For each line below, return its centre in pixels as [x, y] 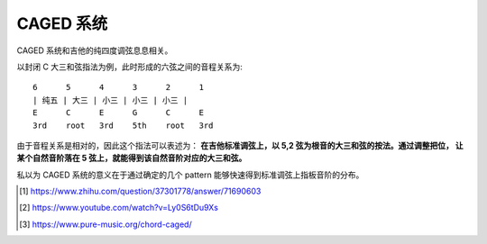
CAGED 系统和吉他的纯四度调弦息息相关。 [95, 50]
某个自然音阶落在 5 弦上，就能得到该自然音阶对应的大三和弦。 [132, 158]
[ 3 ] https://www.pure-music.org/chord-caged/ [106, 224]
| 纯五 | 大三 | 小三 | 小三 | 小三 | [110, 100]
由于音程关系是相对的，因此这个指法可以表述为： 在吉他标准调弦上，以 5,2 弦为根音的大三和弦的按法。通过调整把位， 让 [240, 145]
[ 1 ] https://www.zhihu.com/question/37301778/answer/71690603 [140, 191]
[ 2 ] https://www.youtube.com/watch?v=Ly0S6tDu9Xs [119, 208]
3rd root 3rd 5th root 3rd [123, 125]
